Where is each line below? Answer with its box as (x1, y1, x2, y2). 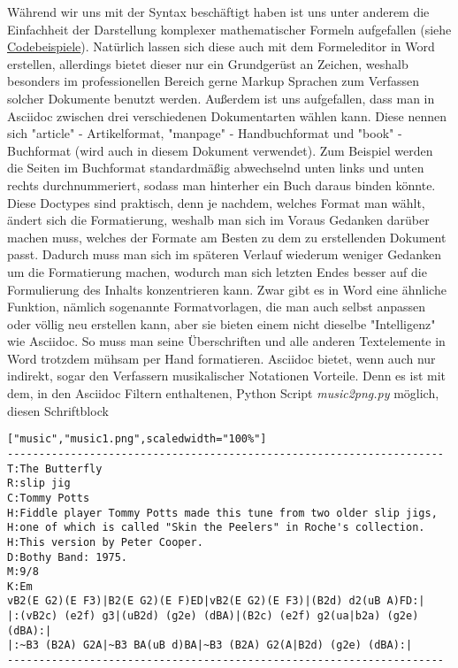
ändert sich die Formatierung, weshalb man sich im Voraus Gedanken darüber (7, 211, 430, 229)
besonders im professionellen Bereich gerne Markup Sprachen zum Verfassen (7, 72, 420, 90)
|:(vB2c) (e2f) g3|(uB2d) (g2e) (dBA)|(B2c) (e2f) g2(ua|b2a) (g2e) (7, 610, 419, 623)
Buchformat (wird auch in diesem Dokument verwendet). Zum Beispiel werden (7, 141, 433, 159)
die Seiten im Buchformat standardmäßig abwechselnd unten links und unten (7, 158, 424, 177)
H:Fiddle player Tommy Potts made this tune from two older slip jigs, (7, 506, 438, 519)
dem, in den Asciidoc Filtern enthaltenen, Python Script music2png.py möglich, (7, 384, 439, 403)
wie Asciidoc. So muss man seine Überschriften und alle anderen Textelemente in (7, 332, 446, 350)
